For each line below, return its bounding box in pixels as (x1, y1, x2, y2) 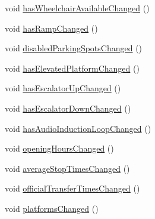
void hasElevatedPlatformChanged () (5, 61, 140, 74)
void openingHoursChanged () (5, 142, 114, 155)
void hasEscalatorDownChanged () (5, 101, 131, 114)
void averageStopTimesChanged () (5, 162, 130, 174)
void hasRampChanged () (5, 21, 98, 34)
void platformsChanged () (5, 202, 99, 214)
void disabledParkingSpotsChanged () (5, 42, 143, 54)
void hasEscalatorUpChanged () (5, 82, 121, 94)
